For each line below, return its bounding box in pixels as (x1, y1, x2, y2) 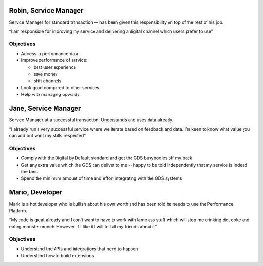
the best (21, 169, 38, 174)
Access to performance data (21, 51, 79, 57)
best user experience (33, 64, 76, 70)
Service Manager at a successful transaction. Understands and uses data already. (9, 117, 174, 123)
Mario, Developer (9, 188, 63, 197)
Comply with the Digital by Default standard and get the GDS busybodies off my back (21, 155, 192, 161)
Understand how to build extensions (21, 253, 94, 258)
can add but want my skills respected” (9, 133, 86, 139)
